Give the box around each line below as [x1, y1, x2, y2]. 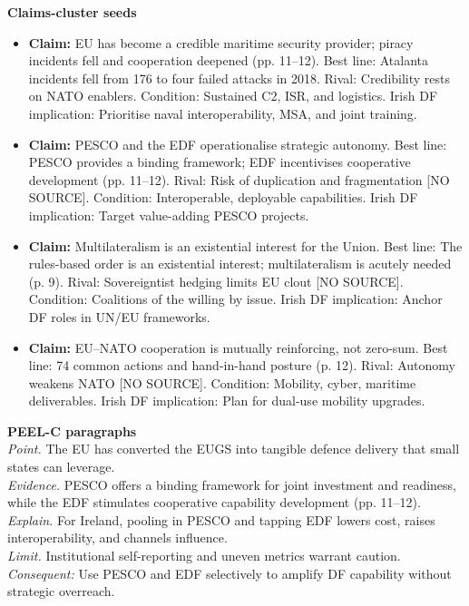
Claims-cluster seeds [7, 3, 137, 21]
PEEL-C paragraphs [7, 421, 137, 440]
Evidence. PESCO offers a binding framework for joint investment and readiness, [7, 474, 457, 494]
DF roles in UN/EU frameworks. [28, 307, 210, 326]
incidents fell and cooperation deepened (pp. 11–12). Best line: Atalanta [28, 51, 429, 70]
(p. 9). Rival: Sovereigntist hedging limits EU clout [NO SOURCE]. [28, 271, 404, 290]
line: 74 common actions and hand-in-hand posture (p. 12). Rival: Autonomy [28, 356, 455, 375]
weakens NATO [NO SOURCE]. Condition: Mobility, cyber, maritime [28, 373, 416, 392]
